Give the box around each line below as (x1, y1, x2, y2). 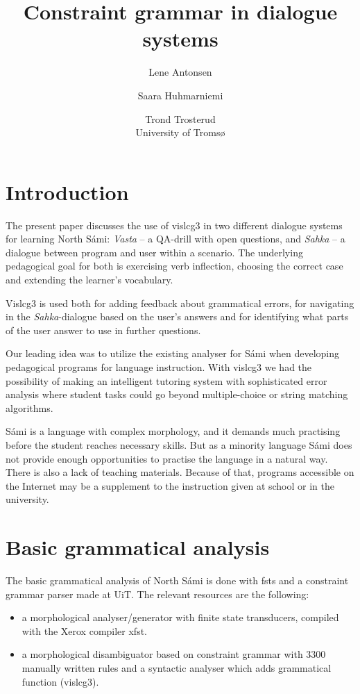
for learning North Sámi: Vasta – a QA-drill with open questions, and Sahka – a (6, 231, 345, 246)
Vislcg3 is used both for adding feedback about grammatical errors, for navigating (6, 295, 354, 310)
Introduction (6, 177, 129, 206)
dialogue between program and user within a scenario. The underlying (6, 245, 303, 259)
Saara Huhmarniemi (137, 88, 223, 102)
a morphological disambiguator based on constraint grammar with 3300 (22, 647, 326, 661)
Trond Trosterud (145, 111, 216, 126)
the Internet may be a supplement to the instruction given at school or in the (6, 478, 334, 493)
